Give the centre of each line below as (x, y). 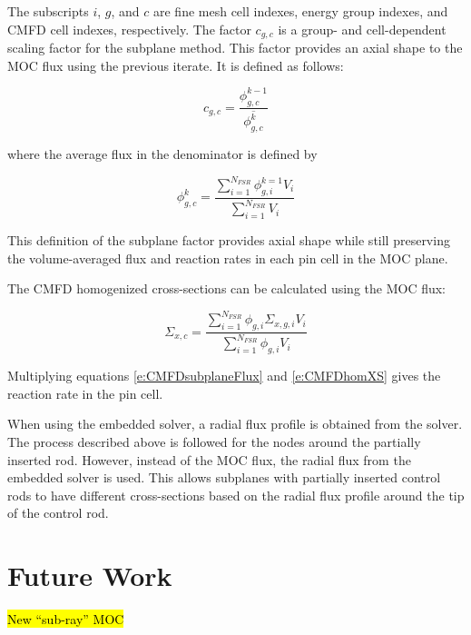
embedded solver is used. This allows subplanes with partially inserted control (224, 477)
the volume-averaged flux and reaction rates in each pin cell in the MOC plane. (228, 258)
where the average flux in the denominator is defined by (162, 153)
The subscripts (48, 11)
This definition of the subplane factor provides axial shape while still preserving (229, 239)
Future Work (90, 575)
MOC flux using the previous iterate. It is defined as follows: (176, 65)
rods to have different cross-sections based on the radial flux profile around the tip (236, 495)
